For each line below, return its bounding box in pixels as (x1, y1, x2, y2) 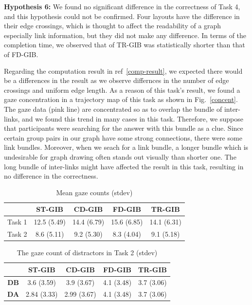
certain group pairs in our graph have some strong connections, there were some (4, 132, 242, 142)
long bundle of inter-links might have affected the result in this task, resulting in (4, 161, 244, 171)
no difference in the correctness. (4, 171, 98, 181)
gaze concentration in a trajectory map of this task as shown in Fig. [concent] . (4, 94, 238, 104)
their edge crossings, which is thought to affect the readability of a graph (4, 20, 221, 31)
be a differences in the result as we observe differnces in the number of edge (4, 75, 229, 85)
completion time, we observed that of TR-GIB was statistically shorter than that (4, 40, 245, 50)
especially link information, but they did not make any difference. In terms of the (4, 30, 247, 40)
